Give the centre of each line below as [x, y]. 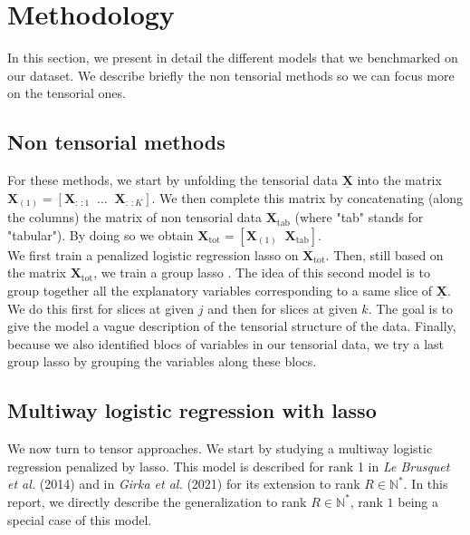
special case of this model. [80, 519]
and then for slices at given [283, 308]
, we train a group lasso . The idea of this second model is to [262, 272]
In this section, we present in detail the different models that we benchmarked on [233, 58]
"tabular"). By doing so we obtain [101, 234]
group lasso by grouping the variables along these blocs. [162, 361]
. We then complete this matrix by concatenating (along [307, 197]
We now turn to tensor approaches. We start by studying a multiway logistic [220, 448]
